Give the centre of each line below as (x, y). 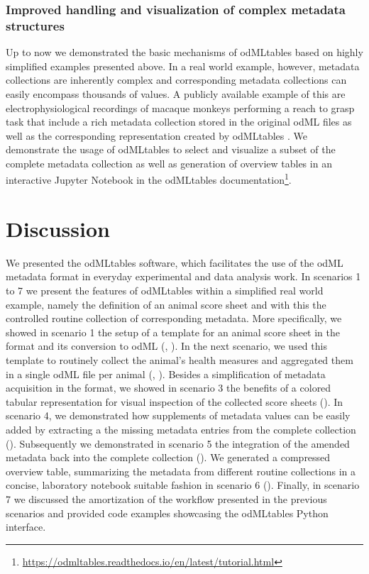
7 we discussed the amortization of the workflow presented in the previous (166, 498)
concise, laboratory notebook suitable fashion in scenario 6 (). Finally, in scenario (183, 485)
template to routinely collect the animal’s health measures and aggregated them (180, 360)
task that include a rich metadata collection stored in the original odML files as (179, 122)
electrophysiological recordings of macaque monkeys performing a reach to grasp (180, 107)
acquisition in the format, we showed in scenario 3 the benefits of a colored (169, 388)
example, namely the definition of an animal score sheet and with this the (166, 304)
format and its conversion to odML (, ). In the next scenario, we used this (166, 346)
